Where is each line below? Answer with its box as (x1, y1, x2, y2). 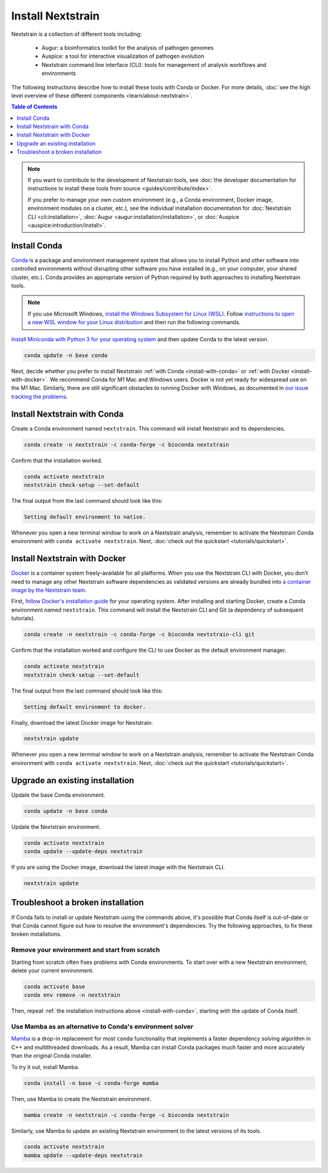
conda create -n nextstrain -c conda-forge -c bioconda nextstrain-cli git (24, 631, 255, 638)
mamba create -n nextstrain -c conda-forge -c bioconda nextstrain (24, 1112, 230, 1118)
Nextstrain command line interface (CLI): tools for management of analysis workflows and (41, 61, 267, 68)
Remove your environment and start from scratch (11, 946, 160, 954)
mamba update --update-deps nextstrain (24, 1152, 143, 1158)
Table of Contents (11, 103, 58, 111)
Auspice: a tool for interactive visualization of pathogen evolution (41, 52, 205, 60)
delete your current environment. (11, 967, 94, 974)
